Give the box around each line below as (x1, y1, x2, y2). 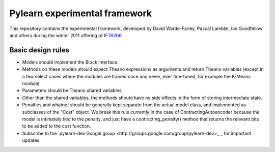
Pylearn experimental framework (9, 8, 152, 19)
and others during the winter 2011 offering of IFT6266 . (9, 32, 123, 38)
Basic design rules (9, 46, 69, 54)
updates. (22, 137, 41, 143)
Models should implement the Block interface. (22, 59, 119, 65)
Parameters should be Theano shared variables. (22, 87, 123, 94)
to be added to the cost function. (22, 123, 91, 129)
